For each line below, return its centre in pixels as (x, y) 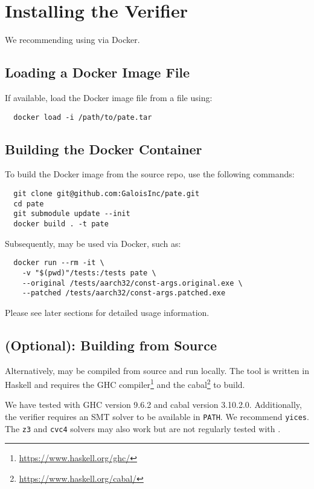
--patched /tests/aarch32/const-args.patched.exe (124, 293)
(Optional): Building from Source (111, 345)
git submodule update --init (72, 214)
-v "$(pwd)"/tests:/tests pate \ (89, 273)
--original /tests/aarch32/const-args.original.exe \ (132, 283)
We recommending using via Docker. (72, 40)
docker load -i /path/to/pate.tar (83, 117)
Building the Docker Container (104, 149)
